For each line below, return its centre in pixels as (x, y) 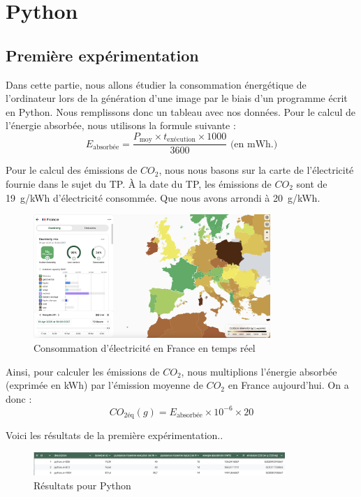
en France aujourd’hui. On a (288, 385)
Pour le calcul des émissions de (72, 170)
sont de (312, 184)
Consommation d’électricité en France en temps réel (145, 348)
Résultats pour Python (82, 485)
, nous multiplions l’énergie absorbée (259, 371)
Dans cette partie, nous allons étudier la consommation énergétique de (156, 84)
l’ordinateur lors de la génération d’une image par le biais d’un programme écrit (177, 98)
